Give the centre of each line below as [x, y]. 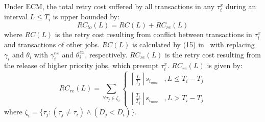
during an [241, 6]
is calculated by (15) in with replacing [194, 44]
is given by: [225, 65]
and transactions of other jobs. [52, 44]
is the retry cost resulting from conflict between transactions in [153, 34]
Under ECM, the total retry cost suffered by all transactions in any [110, 6]
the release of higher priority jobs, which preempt [81, 65]
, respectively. [106, 54]
